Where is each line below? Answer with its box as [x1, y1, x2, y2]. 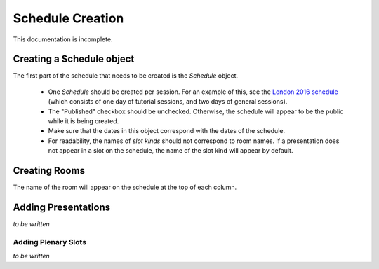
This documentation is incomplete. [13, 35, 113, 43]
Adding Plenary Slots [13, 237, 87, 247]
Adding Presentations [13, 201, 111, 213]
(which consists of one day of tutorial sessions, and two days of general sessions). [48, 97, 288, 106]
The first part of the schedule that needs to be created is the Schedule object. [13, 71, 239, 80]
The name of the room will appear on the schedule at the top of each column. [13, 183, 237, 192]
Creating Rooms [13, 165, 86, 177]
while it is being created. [48, 117, 119, 125]
